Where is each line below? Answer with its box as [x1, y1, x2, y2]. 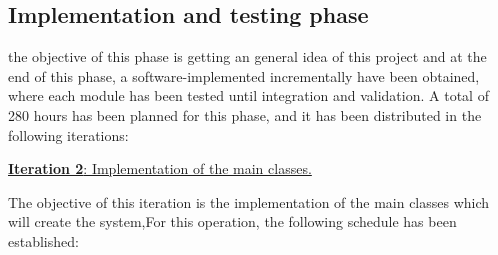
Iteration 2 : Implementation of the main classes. [8, 158, 312, 179]
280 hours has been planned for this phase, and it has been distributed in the [8, 104, 482, 125]
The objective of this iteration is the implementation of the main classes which [8, 191, 490, 212]
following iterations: [8, 124, 129, 145]
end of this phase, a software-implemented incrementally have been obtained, [8, 65, 480, 86]
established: [8, 230, 79, 251]
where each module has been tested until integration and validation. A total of [8, 85, 489, 106]
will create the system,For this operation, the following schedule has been [8, 211, 457, 232]
